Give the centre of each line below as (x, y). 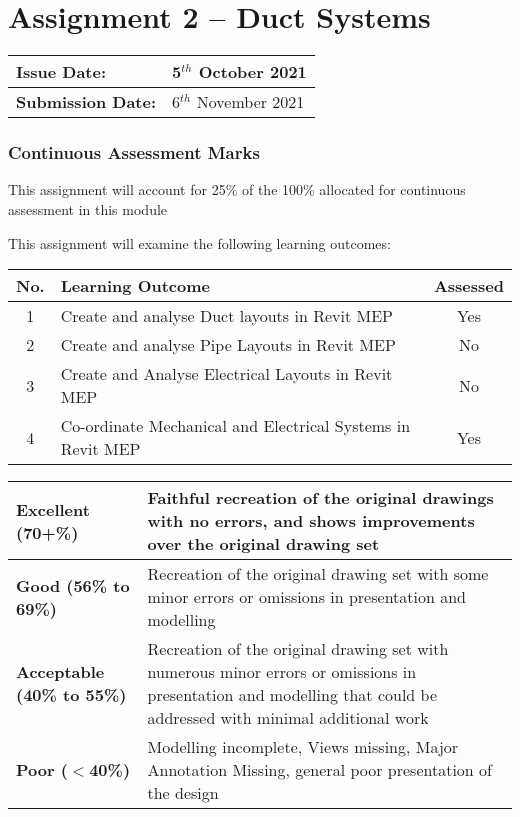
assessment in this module (88, 208)
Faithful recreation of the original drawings (320, 498)
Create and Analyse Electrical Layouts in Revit (226, 374)
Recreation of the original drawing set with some (318, 574)
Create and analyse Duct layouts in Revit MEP (226, 316)
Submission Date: (86, 102)
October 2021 (252, 72)
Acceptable (60, 672)
